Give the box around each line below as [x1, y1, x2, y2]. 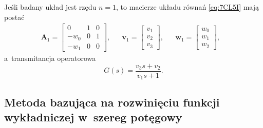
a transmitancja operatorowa [4, 53, 96, 63]
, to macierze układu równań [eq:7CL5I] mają [116, 2, 259, 12]
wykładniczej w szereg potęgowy [4, 109, 182, 125]
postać [4, 11, 25, 22]
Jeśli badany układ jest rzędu [4, 2, 97, 12]
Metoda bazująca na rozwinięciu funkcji [4, 94, 220, 110]
